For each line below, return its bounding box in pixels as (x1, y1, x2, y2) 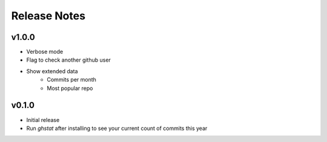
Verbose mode (26, 48, 64, 56)
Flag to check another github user (26, 56, 111, 63)
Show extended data (26, 67, 78, 75)
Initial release (26, 116, 60, 123)
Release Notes (11, 9, 86, 22)
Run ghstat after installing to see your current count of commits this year (26, 124, 208, 132)
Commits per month (47, 76, 97, 83)
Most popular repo (47, 85, 93, 92)
